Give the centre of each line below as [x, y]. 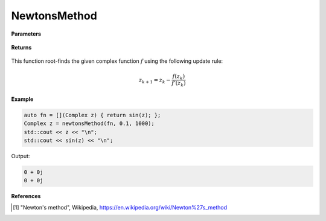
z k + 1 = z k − [155, 80]
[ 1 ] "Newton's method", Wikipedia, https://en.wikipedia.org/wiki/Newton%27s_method [120, 207]
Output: [21, 156]
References [26, 196]
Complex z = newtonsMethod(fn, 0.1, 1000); [89, 123]
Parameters [26, 34]
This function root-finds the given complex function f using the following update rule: [117, 61]
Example [22, 99]
